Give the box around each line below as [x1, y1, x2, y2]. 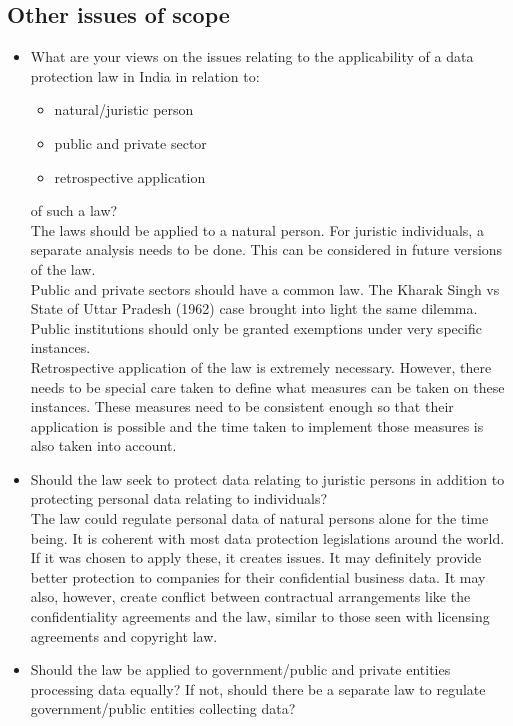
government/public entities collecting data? [30, 698, 296, 719]
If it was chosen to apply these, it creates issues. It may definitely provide [30, 547, 482, 568]
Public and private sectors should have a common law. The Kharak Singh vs [30, 278, 500, 299]
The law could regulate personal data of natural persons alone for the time [30, 508, 489, 529]
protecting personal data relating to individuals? [30, 488, 328, 509]
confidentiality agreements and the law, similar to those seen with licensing [30, 606, 490, 627]
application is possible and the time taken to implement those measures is [30, 415, 484, 436]
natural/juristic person [54, 99, 194, 120]
